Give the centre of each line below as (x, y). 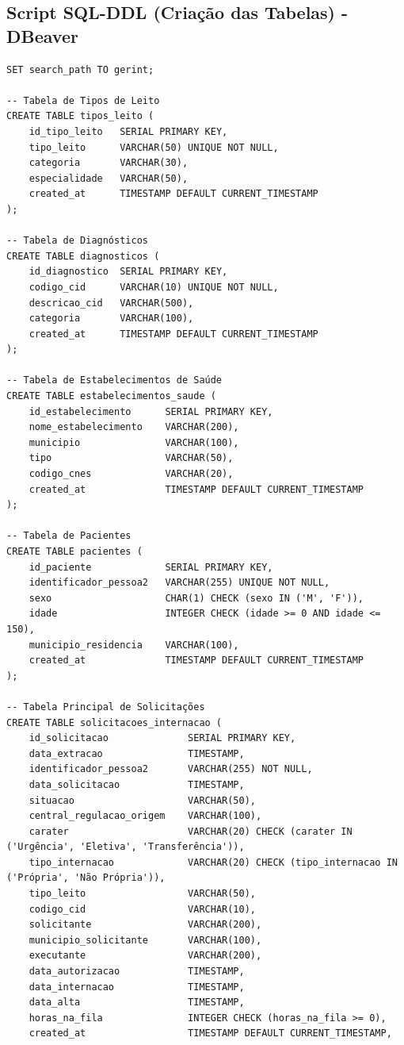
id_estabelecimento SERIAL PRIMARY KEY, (151, 411)
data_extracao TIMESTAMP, (137, 753)
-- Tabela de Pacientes (69, 536)
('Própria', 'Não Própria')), (86, 878)
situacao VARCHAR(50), (142, 800)
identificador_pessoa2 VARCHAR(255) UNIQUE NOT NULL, (179, 583)
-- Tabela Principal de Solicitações (106, 707)
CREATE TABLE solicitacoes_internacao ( (114, 722)
